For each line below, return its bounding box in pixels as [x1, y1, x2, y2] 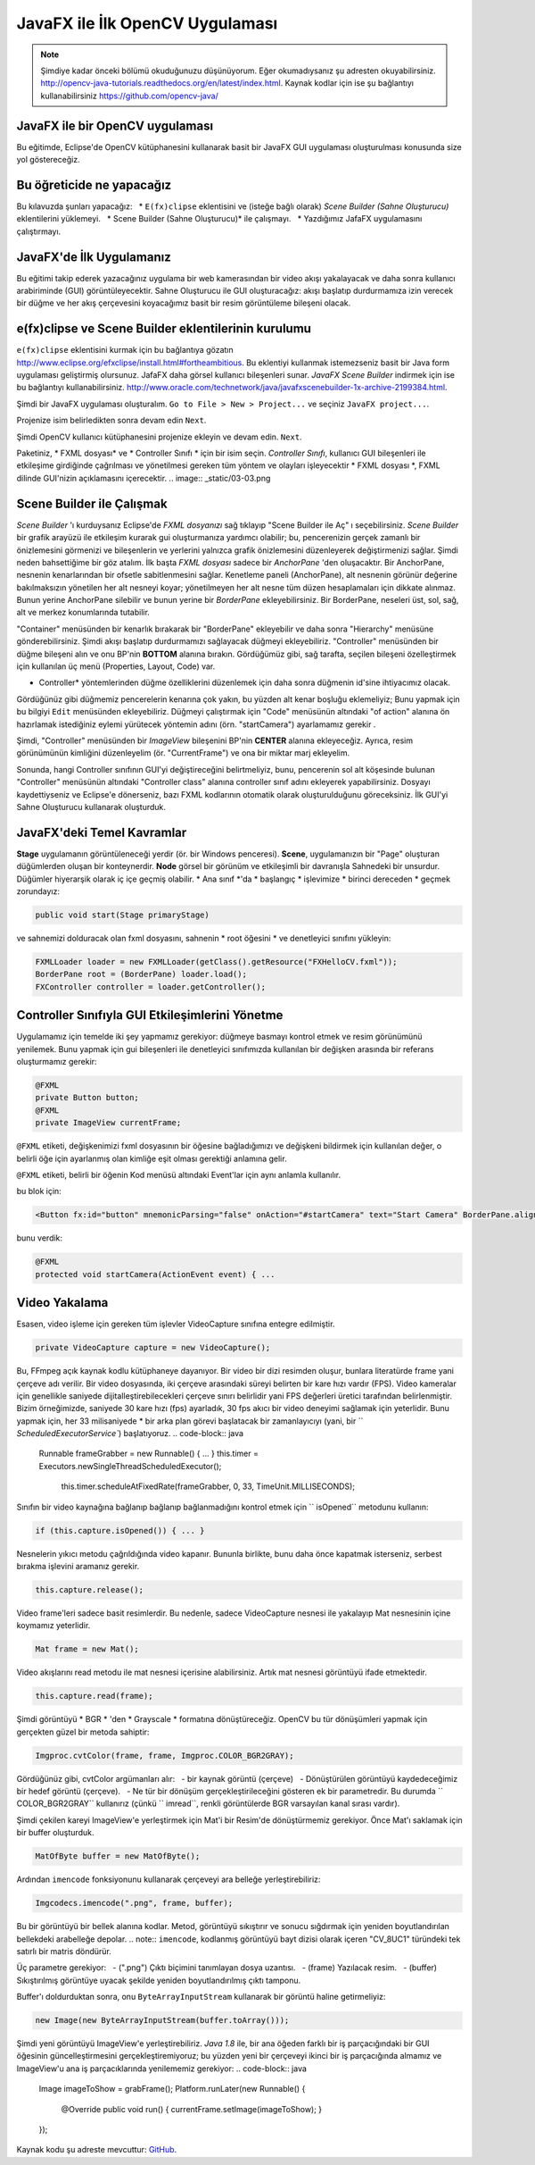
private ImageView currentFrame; [35, 1117, 182, 1128]
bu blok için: [16, 1186, 62, 1197]
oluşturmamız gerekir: [16, 1057, 97, 1067]
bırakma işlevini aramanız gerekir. [16, 1561, 140, 1572]
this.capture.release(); [35, 1585, 144, 1594]
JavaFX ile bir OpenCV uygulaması [16, 118, 214, 133]
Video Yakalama [16, 1295, 109, 1310]
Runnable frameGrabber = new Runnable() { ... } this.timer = [38, 1448, 259, 1459]
